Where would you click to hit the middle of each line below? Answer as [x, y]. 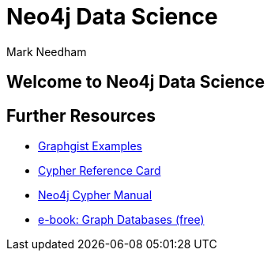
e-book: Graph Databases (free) [121, 220]
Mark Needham [47, 51]
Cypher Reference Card [100, 171]
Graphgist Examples [90, 146]
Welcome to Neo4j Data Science [135, 82]
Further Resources [81, 115]
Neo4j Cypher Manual [95, 195]
